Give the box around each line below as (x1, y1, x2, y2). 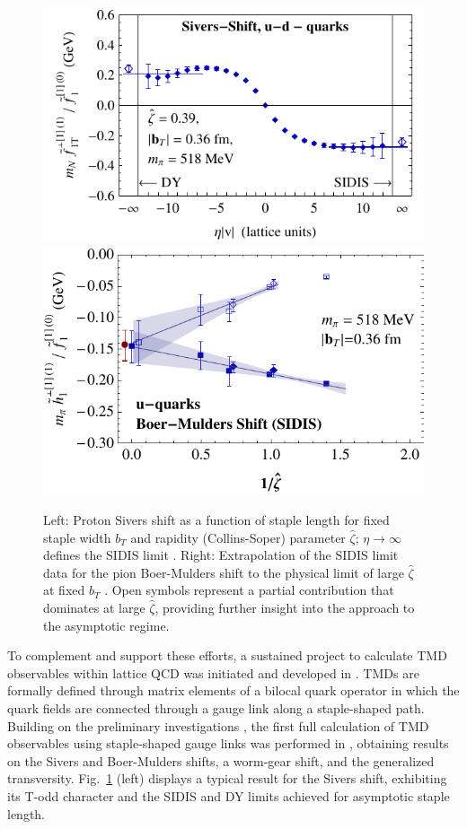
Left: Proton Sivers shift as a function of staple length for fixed (43, 510, 390, 529)
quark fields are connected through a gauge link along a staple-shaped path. (7, 698, 425, 717)
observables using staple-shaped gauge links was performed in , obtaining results (7, 734, 449, 753)
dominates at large (43, 598, 145, 617)
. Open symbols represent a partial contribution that (104, 580, 394, 599)
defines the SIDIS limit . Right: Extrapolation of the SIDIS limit (43, 545, 399, 564)
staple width (43, 528, 111, 546)
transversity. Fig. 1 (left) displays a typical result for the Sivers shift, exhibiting (7, 769, 447, 788)
